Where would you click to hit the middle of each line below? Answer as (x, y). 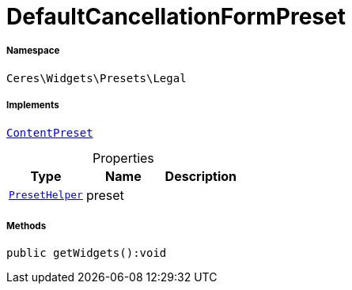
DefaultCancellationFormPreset (176, 17)
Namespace (33, 51)
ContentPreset (50, 132)
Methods (26, 226)
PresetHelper (46, 195)
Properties (123, 158)
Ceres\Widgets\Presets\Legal (97, 78)
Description (201, 176)
